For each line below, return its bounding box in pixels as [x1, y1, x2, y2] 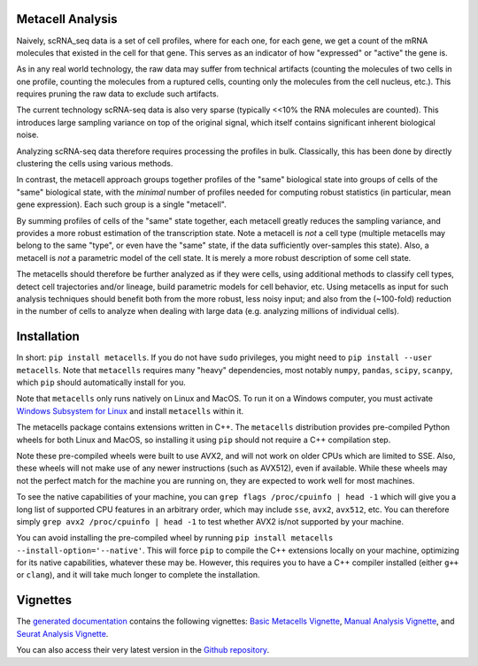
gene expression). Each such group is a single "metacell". [16, 199, 227, 210]
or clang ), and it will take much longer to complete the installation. [16, 570, 260, 580]
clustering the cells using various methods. [16, 158, 173, 169]
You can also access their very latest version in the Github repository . [16, 645, 270, 655]
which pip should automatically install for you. [16, 377, 186, 388]
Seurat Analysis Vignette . [16, 628, 109, 639]
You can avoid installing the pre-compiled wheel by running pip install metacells [16, 532, 334, 543]
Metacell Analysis [16, 11, 118, 27]
